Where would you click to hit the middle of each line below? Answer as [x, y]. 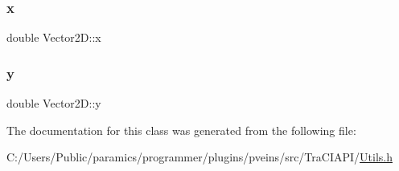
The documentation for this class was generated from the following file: [181, 130]
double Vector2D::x [54, 37]
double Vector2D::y [54, 103]
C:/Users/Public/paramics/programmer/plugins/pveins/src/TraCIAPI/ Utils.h [199, 157]
